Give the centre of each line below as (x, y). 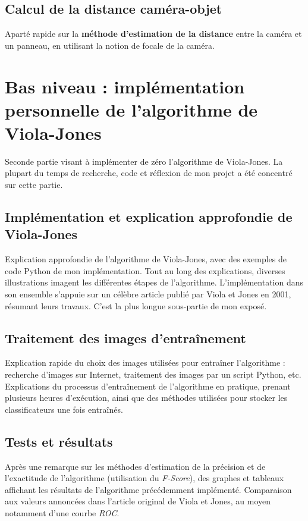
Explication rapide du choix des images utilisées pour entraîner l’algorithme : (145, 362)
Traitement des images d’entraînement (125, 338)
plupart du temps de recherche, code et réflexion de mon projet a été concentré (149, 173)
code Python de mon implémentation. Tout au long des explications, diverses (145, 270)
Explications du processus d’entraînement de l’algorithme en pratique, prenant (148, 386)
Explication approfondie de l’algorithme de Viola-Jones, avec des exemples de (146, 259)
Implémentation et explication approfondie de (149, 217)
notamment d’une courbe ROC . (62, 512)
